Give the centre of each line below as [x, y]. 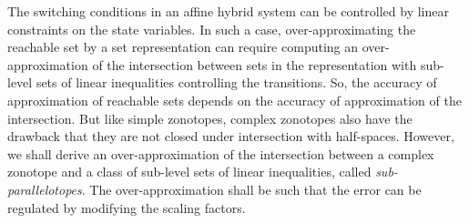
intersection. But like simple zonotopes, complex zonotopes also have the [210, 118]
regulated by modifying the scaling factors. [127, 207]
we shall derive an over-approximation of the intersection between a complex [221, 153]
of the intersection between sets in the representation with [255, 64]
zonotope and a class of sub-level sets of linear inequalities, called [189, 172]
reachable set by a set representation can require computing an [183, 47]
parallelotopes [45, 189]
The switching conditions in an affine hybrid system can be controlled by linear [228, 11]
